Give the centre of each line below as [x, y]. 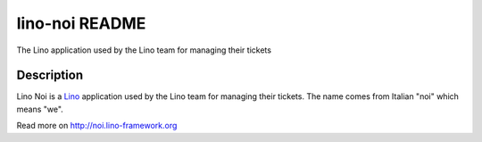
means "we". [40, 109]
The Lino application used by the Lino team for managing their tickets [144, 50]
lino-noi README [81, 23]
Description [50, 75]
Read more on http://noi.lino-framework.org [97, 126]
